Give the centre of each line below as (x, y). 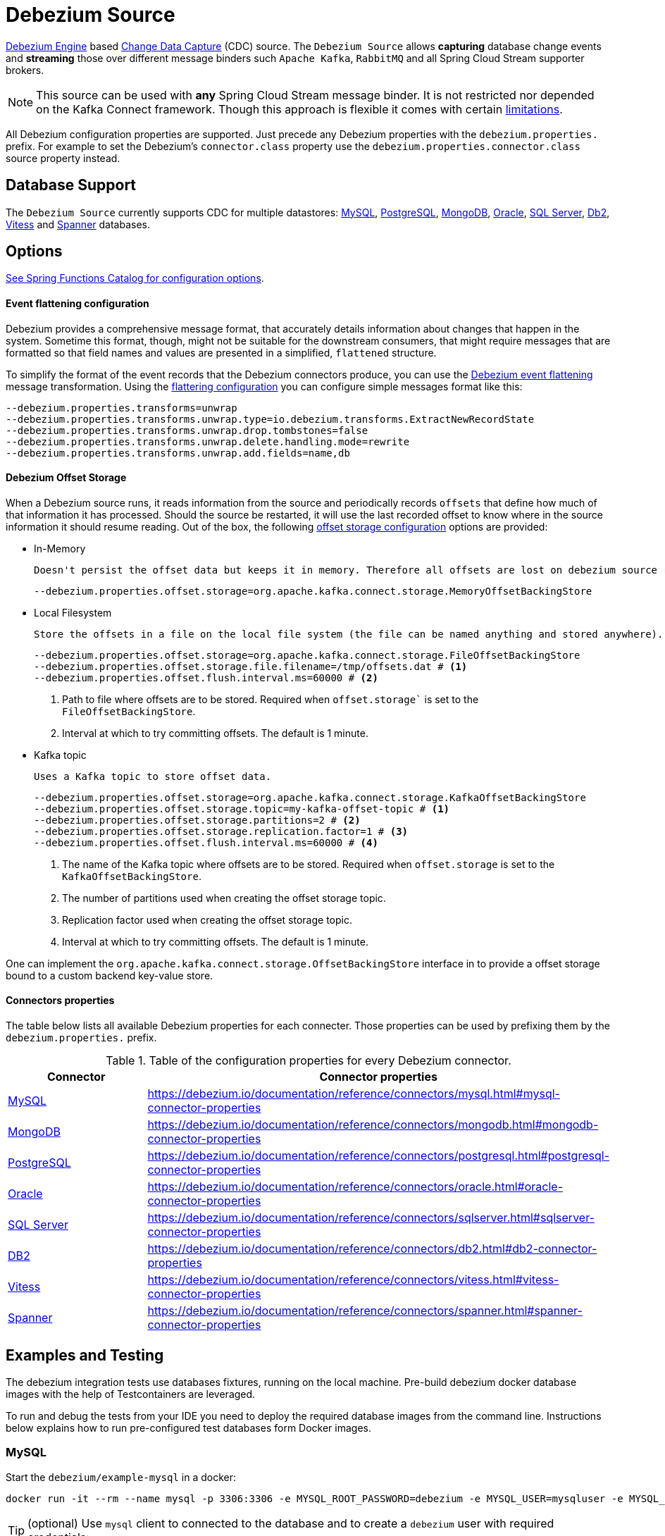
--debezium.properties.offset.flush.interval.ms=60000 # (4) (206, 842)
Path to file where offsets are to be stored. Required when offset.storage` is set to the (271, 699)
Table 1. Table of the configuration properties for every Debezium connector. (309, 1061)
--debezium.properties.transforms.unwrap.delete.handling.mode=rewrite (208, 441)
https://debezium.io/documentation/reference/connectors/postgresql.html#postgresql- (378, 1156)
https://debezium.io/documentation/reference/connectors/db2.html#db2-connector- (372, 1249)
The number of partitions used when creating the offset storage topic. (224, 898)
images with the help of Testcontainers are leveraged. (131, 1394)
